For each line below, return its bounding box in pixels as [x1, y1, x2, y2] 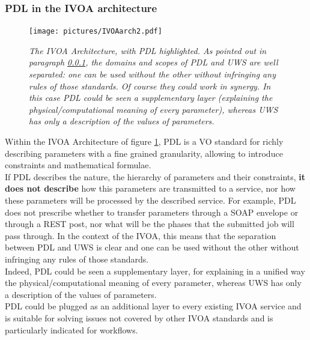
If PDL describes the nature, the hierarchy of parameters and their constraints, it [5, 170, 306, 183]
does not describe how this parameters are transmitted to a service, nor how [5, 182, 296, 195]
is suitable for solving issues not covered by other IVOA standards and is [5, 311, 273, 324]
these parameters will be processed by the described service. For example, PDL [5, 194, 296, 206]
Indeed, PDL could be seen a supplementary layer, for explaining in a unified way [5, 264, 305, 277]
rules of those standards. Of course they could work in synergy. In [29, 79, 271, 92]
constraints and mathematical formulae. [5, 159, 151, 171]
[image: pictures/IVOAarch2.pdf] [29, 27, 162, 36]
